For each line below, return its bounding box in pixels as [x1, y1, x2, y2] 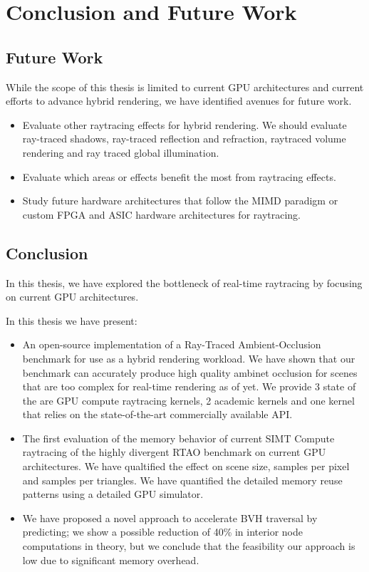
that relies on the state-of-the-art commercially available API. [22, 407, 293, 422]
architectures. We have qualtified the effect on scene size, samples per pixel [22, 459, 350, 474]
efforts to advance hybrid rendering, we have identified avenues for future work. [6, 93, 352, 108]
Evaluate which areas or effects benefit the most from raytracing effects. [22, 169, 336, 184]
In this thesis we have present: [6, 313, 137, 328]
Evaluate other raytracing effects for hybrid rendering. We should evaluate [22, 117, 347, 132]
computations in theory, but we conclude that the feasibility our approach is [22, 539, 355, 553]
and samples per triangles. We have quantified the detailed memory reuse [22, 472, 343, 487]
